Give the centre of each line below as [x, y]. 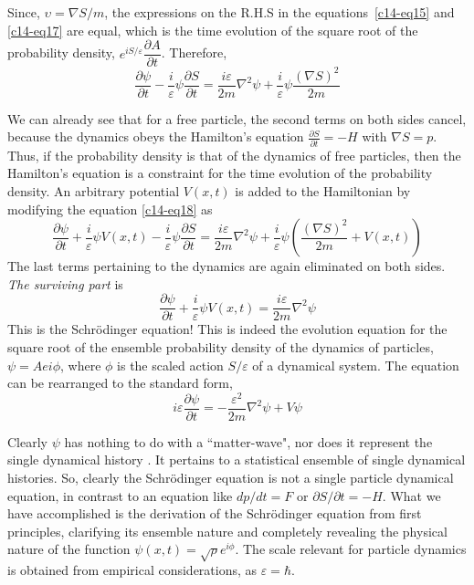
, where [81, 365]
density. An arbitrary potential [94, 190]
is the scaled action [170, 365]
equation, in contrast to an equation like [120, 495]
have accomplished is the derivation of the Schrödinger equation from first [215, 513]
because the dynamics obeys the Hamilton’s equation [156, 136]
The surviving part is [65, 283]
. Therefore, [194, 52]
